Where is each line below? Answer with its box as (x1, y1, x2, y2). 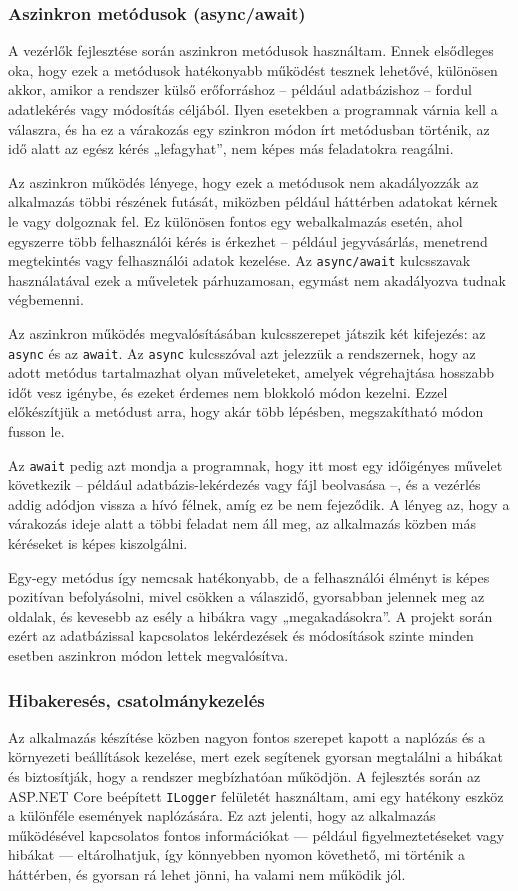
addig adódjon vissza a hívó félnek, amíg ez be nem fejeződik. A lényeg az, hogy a (8, 493, 510, 514)
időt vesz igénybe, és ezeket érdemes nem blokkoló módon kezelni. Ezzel (8, 381, 448, 402)
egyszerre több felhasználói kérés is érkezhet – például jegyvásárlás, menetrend (8, 230, 488, 251)
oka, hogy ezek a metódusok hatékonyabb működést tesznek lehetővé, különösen (8, 59, 498, 80)
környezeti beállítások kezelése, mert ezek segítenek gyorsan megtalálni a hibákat (8, 746, 504, 767)
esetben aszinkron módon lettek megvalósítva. (8, 645, 289, 666)
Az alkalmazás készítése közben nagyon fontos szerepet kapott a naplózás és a (8, 726, 486, 747)
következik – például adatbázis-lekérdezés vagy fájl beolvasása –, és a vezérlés (8, 474, 481, 495)
